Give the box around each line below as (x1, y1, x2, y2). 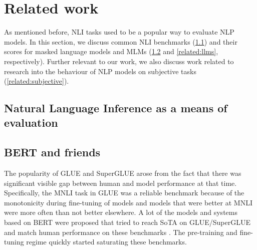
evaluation (4, 115, 58, 130)
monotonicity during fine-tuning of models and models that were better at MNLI (4, 197, 252, 207)
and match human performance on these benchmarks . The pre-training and (4, 226, 237, 237)
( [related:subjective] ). (4, 76, 69, 86)
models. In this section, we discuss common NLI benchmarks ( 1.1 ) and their (4, 36, 237, 47)
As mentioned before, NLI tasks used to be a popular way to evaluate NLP (4, 27, 234, 37)
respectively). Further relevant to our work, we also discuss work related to (4, 56, 234, 66)
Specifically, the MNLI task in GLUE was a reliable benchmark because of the (4, 187, 244, 198)
